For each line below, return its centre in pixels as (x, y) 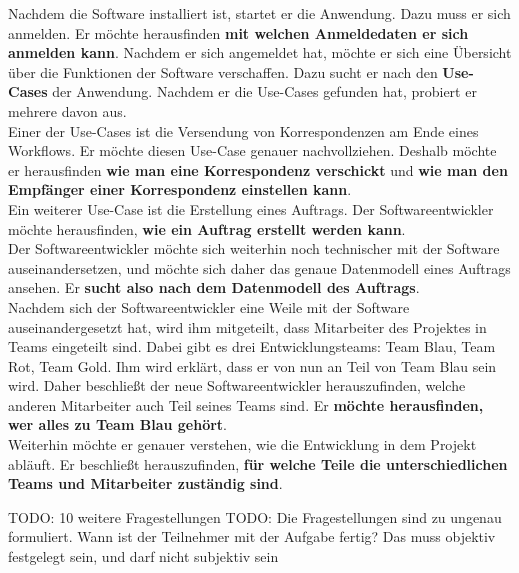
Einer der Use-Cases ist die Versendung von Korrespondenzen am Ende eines (243, 130)
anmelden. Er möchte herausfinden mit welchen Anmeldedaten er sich (238, 32)
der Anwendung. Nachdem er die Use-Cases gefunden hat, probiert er (264, 91)
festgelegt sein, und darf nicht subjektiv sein (143, 556)
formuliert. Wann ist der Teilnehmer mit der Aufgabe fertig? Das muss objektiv (252, 536)
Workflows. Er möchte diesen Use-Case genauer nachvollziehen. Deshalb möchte (252, 150)
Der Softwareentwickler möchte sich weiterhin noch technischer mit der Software (254, 248)
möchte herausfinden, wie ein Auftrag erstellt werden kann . (207, 228)
